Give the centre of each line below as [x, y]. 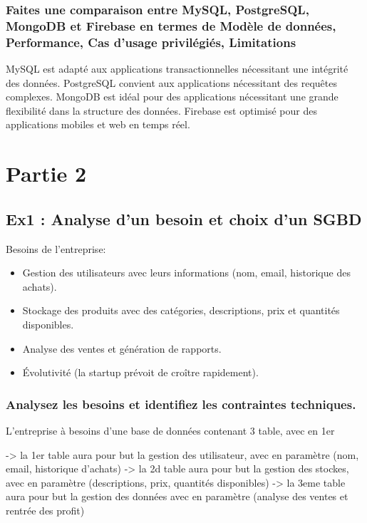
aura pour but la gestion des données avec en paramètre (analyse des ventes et [177, 496]
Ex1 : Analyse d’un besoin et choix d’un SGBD [184, 218]
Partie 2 [46, 174]
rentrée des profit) [45, 510]
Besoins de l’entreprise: [56, 248]
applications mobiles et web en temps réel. [98, 124]
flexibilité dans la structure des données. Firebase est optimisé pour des [161, 110]
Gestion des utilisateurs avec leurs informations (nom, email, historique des [186, 273]
